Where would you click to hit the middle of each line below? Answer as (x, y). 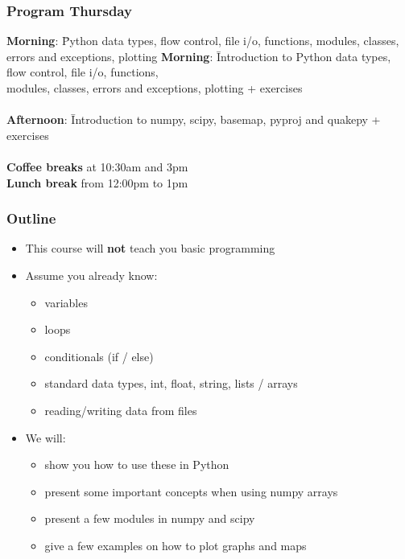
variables (66, 302)
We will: (45, 437)
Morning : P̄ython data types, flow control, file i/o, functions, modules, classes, (203, 41)
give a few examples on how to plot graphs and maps (176, 545)
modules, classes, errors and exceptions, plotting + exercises (155, 88)
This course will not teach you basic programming (150, 248)
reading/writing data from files (121, 410)
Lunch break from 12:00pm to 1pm (97, 182)
